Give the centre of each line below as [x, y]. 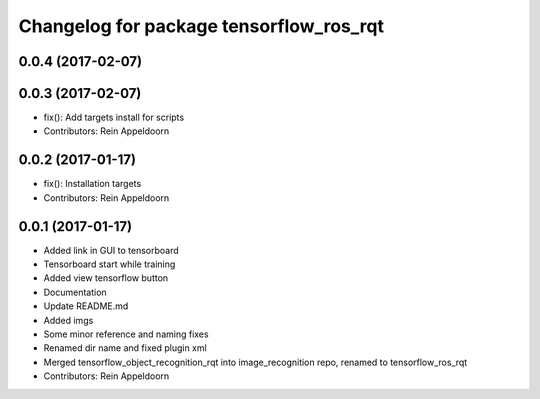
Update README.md [86, 306]
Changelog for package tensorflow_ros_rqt [201, 26]
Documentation [75, 292]
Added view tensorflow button [106, 278]
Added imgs [68, 320]
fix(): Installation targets [92, 184]
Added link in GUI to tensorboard [111, 250]
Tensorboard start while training [109, 264]
